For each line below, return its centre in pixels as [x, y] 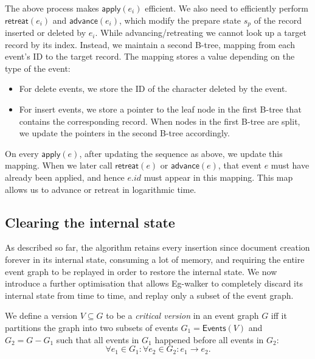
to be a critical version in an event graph [182, 315]
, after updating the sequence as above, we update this [181, 153]
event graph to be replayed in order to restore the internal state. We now [141, 271]
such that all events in [98, 339]
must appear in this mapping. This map [218, 177]
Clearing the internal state [90, 222]
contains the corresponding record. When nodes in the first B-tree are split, [160, 121]
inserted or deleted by [46, 33]
